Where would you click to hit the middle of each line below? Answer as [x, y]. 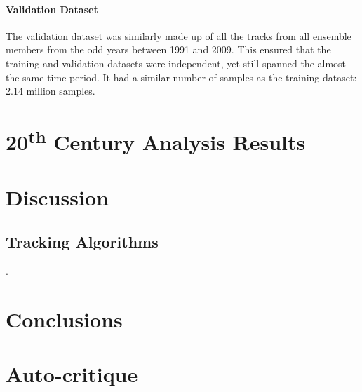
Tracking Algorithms [82, 242]
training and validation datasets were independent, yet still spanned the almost [176, 63]
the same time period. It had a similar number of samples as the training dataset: [181, 77]
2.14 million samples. [51, 91]
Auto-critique [72, 374]
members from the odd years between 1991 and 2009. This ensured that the [168, 49]
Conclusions [64, 319]
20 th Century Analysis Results [156, 140]
